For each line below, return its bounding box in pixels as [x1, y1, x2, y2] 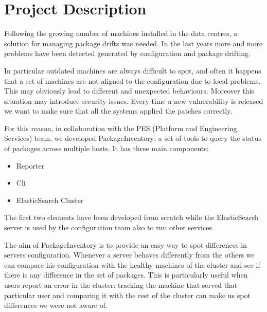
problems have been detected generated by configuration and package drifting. [4, 48, 251, 59]
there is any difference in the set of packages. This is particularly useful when [4, 269, 248, 280]
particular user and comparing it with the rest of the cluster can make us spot [4, 289, 251, 300]
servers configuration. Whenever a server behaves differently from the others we [4, 249, 255, 260]
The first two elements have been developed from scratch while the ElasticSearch [4, 212, 259, 223]
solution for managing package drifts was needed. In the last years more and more [4, 38, 263, 48]
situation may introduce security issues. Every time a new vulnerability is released [4, 95, 263, 106]
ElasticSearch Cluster [16, 194, 84, 205]
